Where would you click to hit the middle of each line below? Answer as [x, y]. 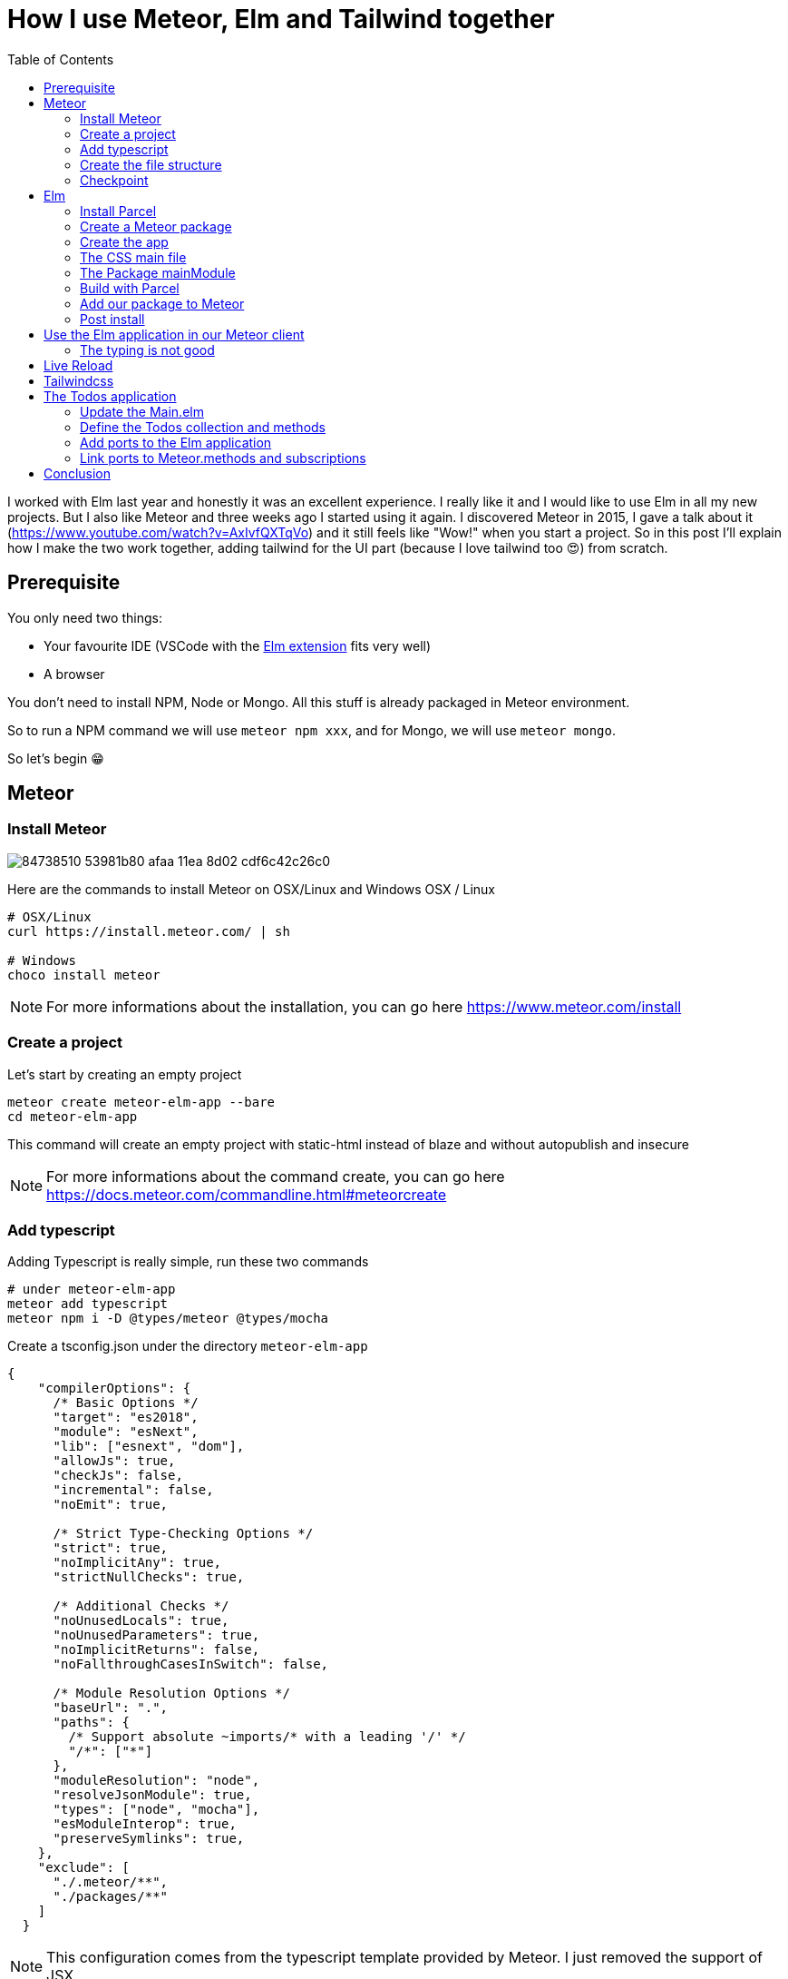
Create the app [124, 241]
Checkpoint [114, 180]
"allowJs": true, [114, 1461]
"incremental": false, [133, 1490]
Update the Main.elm [142, 411]
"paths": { [91, 1723]
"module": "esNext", [126, 1432]
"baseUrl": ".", [111, 1708]
